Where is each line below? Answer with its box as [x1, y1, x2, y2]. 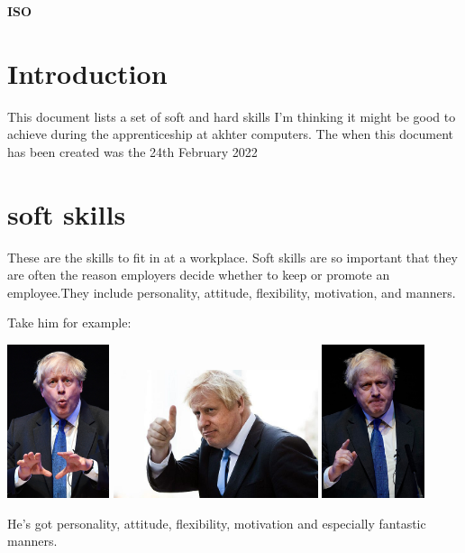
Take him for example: [7, 313, 132, 332]
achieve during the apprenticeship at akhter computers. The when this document [7, 124, 454, 143]
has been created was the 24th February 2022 [7, 142, 258, 161]
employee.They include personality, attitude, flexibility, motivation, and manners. [7, 282, 456, 301]
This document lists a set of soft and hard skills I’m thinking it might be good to [7, 106, 456, 125]
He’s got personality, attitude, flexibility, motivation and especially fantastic [7, 513, 426, 532]
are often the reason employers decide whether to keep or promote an [7, 265, 390, 284]
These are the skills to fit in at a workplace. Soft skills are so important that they [7, 247, 458, 266]
